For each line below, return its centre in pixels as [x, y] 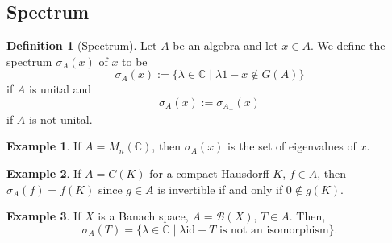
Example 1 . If [44, 146]
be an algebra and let [225, 45]
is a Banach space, [143, 216]
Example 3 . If [44, 216]
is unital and [60, 89]
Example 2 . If [44, 173]
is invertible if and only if [220, 189]
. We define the [348, 45]
